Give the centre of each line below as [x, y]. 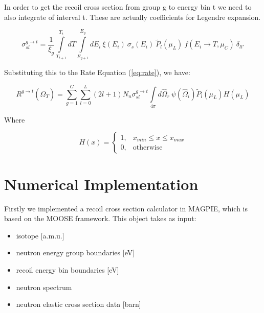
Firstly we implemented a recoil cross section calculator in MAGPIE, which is [126, 208]
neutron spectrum [44, 287]
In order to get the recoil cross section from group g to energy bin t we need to [128, 7]
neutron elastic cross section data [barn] [79, 304]
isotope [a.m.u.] [40, 235]
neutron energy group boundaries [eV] [75, 252]
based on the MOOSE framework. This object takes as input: [100, 218]
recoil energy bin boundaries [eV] [68, 269]
